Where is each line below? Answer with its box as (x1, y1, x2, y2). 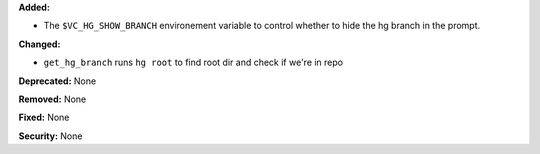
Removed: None (18, 93, 87, 105)
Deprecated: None (18, 75, 97, 87)
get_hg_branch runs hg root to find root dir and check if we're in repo (43, 56, 344, 69)
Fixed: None (18, 111, 70, 124)
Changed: (18, 38, 61, 50)
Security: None (18, 130, 83, 142)
